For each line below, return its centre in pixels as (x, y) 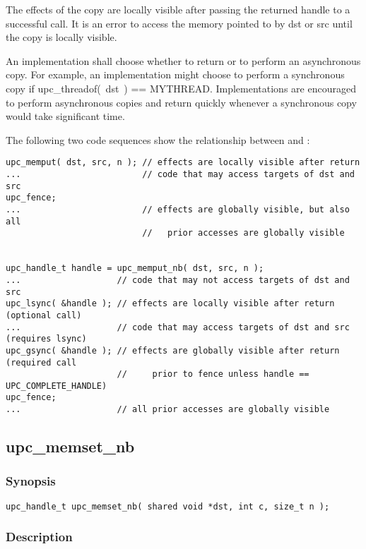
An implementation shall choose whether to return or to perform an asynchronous (183, 60)
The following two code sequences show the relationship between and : (158, 139)
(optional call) (44, 315)
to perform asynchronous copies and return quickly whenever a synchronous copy (181, 102)
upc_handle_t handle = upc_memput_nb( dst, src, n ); (135, 269)
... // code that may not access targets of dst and (178, 280)
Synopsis (31, 481)
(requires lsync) (46, 339)
